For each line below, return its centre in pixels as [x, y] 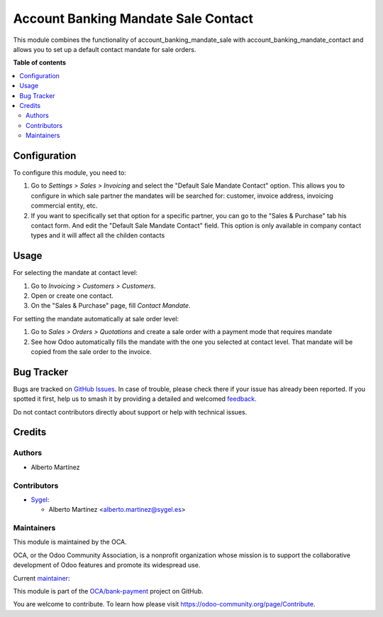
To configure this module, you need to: [70, 172]
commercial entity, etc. [64, 205]
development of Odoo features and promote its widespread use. [107, 565]
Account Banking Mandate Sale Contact [133, 18]
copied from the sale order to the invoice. [91, 351]
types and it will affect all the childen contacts [98, 235]
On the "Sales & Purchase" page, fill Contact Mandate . [111, 306]
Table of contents [40, 63]
